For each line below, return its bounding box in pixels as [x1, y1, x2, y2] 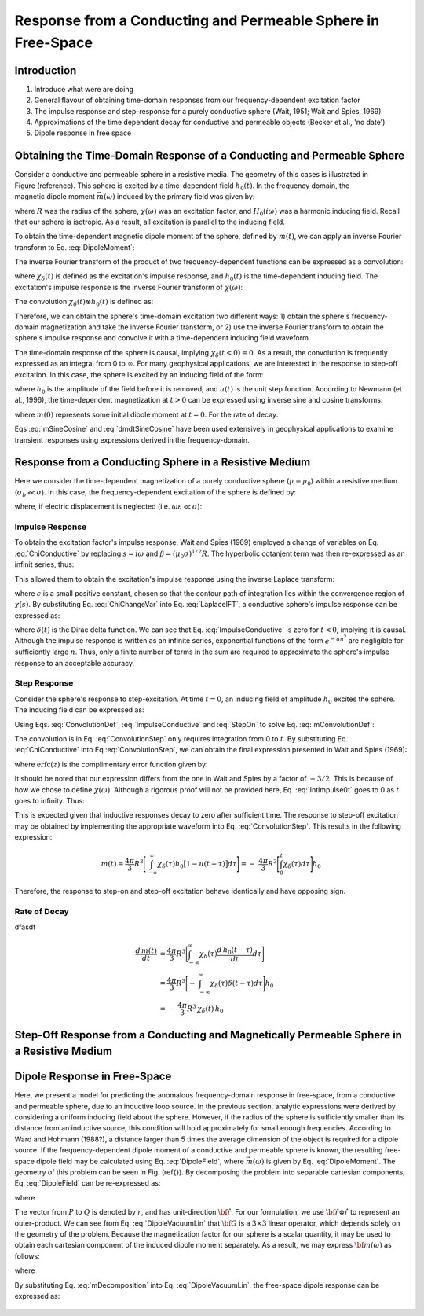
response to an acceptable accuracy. [14, 658, 135, 667]
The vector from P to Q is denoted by [14, 1208, 137, 1217]
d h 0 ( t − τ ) [217, 945, 253, 956]
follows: [14, 1251, 40, 1261]
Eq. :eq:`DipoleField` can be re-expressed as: [14, 1178, 161, 1188]
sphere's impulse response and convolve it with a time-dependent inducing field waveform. [14, 333, 311, 343]
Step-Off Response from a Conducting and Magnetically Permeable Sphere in [14, 1028, 402, 1042]
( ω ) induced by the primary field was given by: [103, 192, 255, 201]
